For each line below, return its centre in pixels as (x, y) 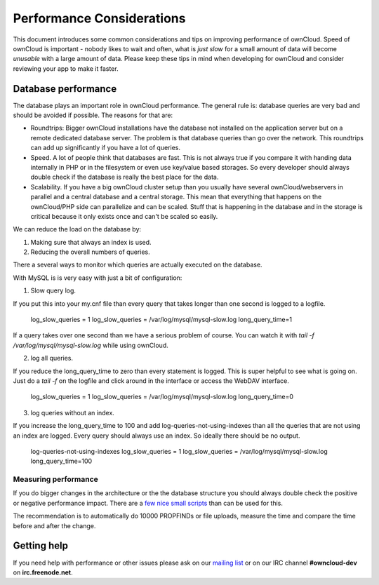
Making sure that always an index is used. (91, 242)
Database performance (65, 89)
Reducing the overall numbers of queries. (90, 252)
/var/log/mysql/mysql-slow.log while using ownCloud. (91, 345)
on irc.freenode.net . (43, 572)
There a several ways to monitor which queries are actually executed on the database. (138, 265)
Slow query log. (53, 290)
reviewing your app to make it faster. (66, 68)
